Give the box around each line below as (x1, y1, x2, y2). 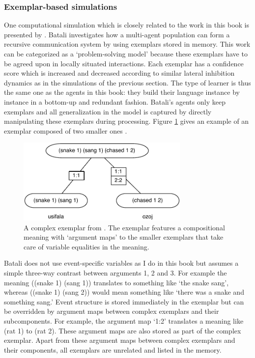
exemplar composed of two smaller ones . (4, 125, 127, 136)
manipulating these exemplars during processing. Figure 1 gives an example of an (4, 116, 249, 126)
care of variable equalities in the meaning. (24, 241, 149, 251)
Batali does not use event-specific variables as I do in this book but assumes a (4, 258, 239, 268)
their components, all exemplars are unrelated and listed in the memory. (4, 344, 222, 355)
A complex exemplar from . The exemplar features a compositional (24, 222, 225, 232)
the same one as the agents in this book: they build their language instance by (4, 87, 240, 97)
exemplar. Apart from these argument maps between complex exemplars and (4, 335, 235, 345)
